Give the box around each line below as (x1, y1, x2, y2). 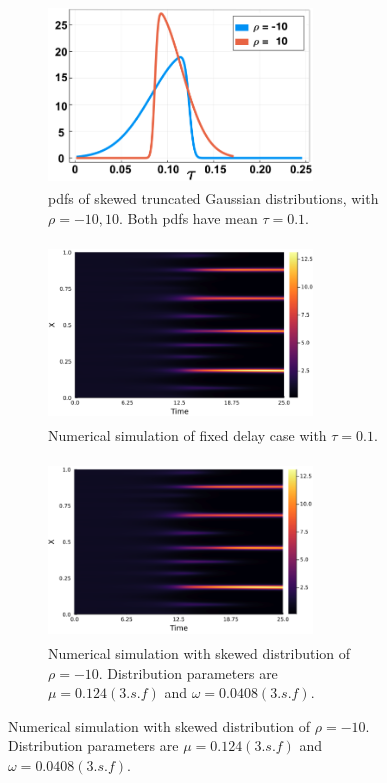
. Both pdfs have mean (119, 207, 258, 228)
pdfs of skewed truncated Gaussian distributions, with (48, 188, 379, 209)
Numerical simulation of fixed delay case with (48, 425, 327, 446)
